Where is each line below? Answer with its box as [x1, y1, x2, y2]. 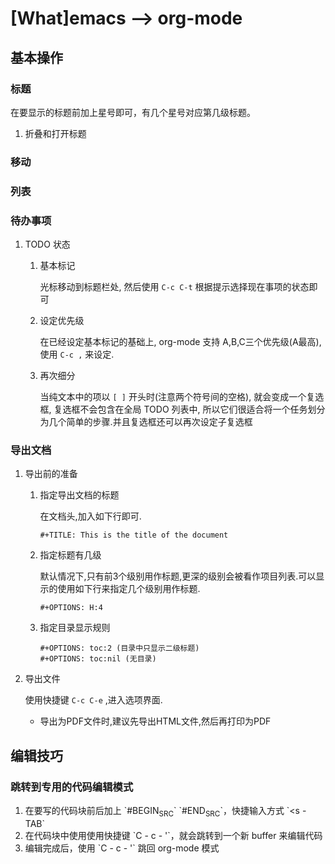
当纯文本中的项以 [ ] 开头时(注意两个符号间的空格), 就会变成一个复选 [39, 391, 325, 403]
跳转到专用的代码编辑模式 [10, 780, 134, 794]
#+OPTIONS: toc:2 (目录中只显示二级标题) [39, 643, 200, 654]
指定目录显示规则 [39, 622, 111, 634]
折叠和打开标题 [24, 127, 87, 139]
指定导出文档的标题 [39, 489, 120, 501]
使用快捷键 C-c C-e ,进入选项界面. [24, 694, 163, 706]
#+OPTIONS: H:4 [39, 603, 103, 613]
